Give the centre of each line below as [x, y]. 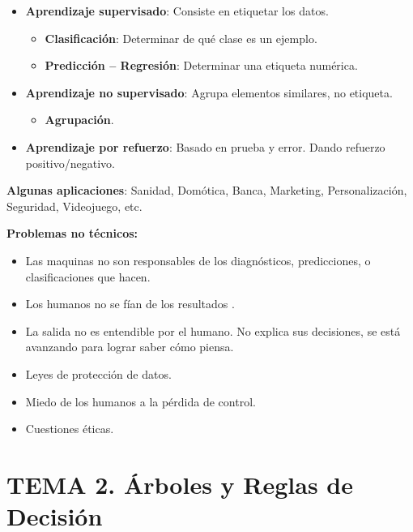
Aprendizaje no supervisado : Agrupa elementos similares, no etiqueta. [209, 92]
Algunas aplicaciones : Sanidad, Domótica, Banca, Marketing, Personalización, [207, 190]
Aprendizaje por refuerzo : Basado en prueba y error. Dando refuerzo [205, 146]
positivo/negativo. [70, 163]
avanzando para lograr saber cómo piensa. [130, 347]
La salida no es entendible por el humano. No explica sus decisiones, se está [213, 330]
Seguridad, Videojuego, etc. [75, 206]
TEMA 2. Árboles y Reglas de [180, 484]
